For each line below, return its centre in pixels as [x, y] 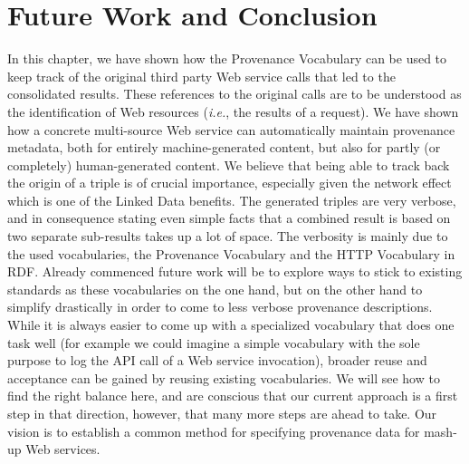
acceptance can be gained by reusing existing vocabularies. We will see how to [224, 377]
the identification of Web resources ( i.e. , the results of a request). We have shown [233, 111]
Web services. [63, 449]
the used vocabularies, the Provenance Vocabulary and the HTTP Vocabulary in [231, 253]
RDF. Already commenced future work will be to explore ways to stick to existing [235, 271]
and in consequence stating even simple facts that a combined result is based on [229, 218]
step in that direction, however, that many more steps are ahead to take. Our [222, 413]
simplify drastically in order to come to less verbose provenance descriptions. [220, 307]
